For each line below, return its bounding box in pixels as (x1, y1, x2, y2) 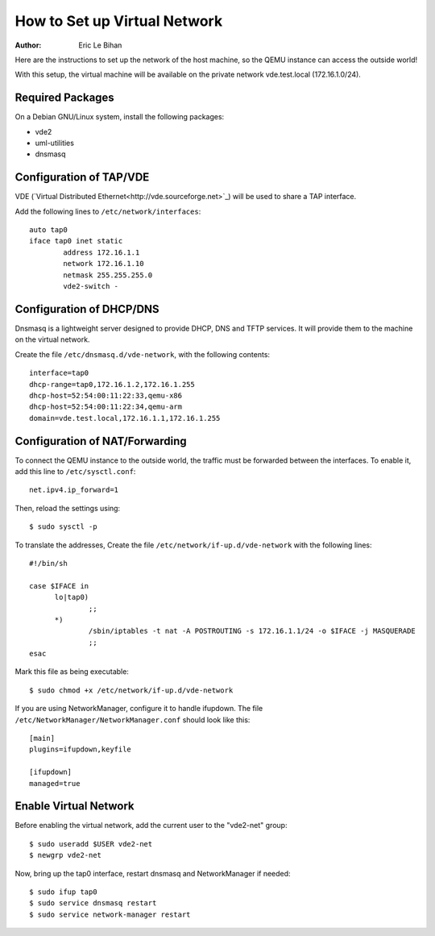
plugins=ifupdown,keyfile (29, 745, 132, 754)
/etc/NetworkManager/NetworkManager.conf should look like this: (14, 714, 251, 725)
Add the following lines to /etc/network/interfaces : (14, 206, 201, 216)
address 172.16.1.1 (63, 248, 140, 257)
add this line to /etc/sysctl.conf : (14, 466, 136, 476)
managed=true (29, 779, 81, 788)
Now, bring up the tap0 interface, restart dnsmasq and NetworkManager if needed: (14, 868, 291, 878)
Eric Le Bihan (78, 40, 122, 50)
